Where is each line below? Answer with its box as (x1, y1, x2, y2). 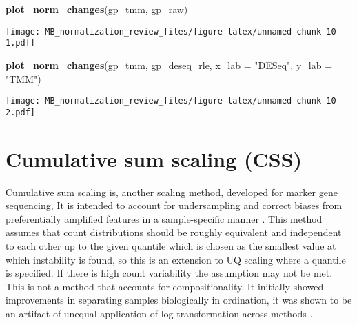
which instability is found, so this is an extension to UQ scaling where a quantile (6, 252, 346, 266)
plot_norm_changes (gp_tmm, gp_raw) (6, 2, 188, 16)
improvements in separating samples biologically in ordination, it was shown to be (6, 293, 352, 307)
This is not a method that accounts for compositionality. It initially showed (6, 279, 324, 293)
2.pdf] (6, 107, 35, 117)
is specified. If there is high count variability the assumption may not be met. (6, 266, 333, 280)
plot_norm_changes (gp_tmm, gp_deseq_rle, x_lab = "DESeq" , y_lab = (6, 57, 333, 72)
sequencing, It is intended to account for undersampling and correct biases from (6, 198, 343, 213)
